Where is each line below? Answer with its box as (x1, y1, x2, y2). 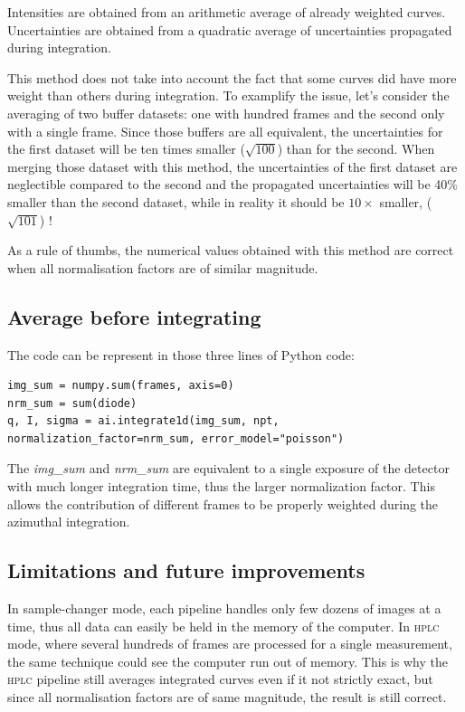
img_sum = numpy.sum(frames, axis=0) (7, 379, 234, 393)
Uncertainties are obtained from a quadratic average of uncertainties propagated (7, 20, 452, 39)
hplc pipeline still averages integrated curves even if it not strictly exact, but (7, 669, 433, 688)
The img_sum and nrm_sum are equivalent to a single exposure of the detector (7, 459, 450, 478)
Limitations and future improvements (7, 556, 365, 584)
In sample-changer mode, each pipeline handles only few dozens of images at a (7, 599, 441, 618)
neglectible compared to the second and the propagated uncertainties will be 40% (7, 175, 459, 194)
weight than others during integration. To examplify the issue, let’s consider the (7, 86, 450, 105)
